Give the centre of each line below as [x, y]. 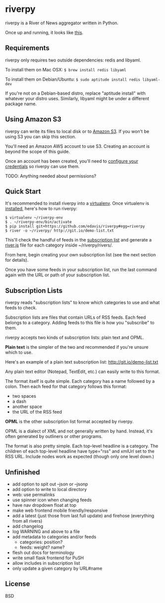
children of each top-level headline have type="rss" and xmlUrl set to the [80, 451]
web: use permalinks [33, 495]
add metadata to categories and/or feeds [54, 537]
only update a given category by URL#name [57, 568]
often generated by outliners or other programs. [54, 436]
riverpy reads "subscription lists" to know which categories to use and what [82, 302]
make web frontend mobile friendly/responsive [60, 510]
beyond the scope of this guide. [38, 151]
